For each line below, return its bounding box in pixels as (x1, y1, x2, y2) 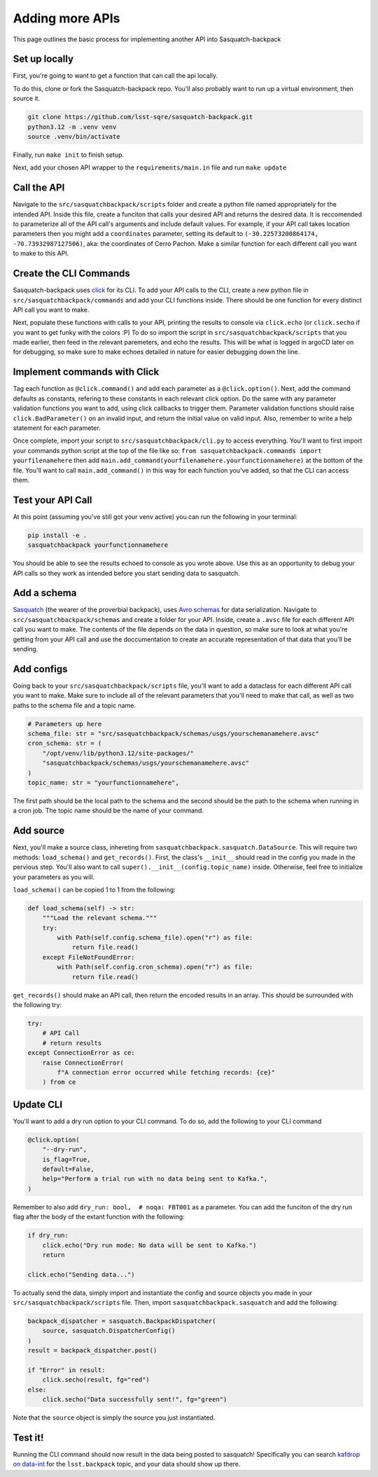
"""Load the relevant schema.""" (42, 914, 157, 922)
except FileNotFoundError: (42, 953, 136, 961)
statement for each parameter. (13, 424, 101, 432)
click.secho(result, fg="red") (42, 1376, 150, 1384)
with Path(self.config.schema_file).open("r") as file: (57, 934, 253, 942)
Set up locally (13, 53, 73, 65)
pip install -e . (27, 531, 87, 539)
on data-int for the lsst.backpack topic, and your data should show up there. (13, 1460, 241, 1469)
